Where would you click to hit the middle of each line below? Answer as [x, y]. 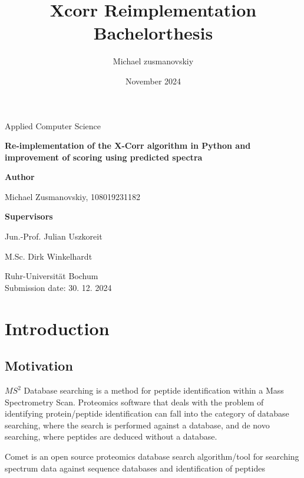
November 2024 [153, 81]
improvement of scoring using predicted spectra [104, 157]
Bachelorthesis [153, 33]
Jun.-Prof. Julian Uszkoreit [54, 236]
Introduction [57, 328]
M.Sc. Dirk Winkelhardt [49, 256]
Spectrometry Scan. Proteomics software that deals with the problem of [134, 402]
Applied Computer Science [53, 125]
